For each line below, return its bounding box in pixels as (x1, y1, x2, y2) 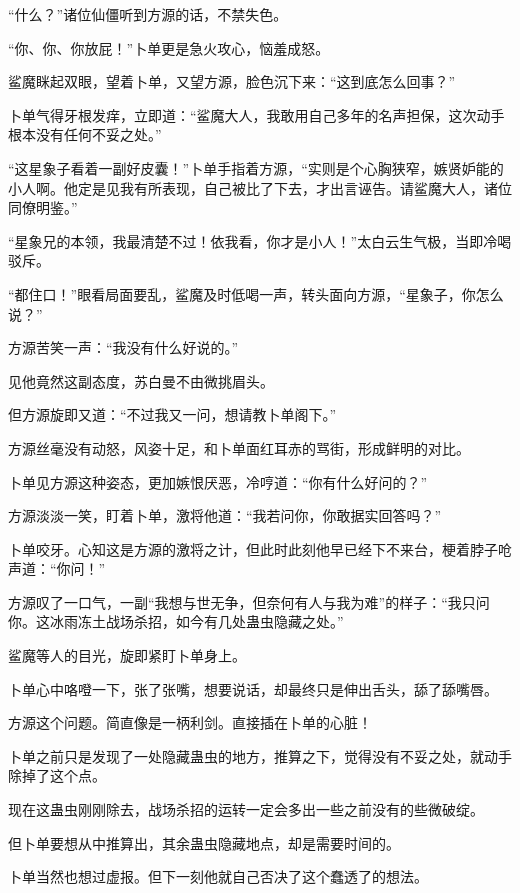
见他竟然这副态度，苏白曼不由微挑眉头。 (8, 370, 274, 391)
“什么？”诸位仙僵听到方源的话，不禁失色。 (8, 4, 288, 24)
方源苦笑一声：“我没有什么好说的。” (8, 337, 239, 358)
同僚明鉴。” (8, 197, 78, 218)
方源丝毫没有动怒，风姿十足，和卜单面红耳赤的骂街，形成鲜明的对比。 (8, 437, 470, 458)
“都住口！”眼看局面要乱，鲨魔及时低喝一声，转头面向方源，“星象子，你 (8, 283, 476, 304)
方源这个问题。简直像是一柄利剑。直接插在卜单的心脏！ (8, 712, 372, 733)
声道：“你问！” (8, 558, 106, 579)
